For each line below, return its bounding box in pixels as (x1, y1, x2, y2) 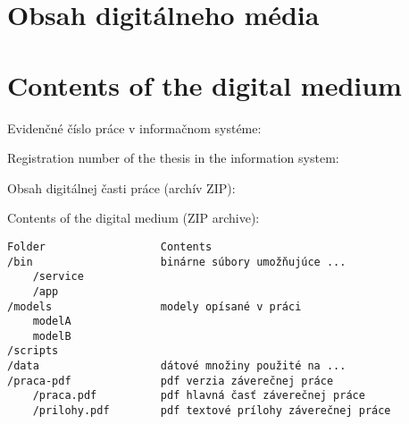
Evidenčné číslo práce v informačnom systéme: (7, 118, 262, 137)
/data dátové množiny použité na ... (7, 360, 346, 373)
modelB (32, 329, 71, 343)
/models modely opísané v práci (7, 300, 302, 313)
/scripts (7, 344, 59, 358)
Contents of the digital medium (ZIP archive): (7, 208, 260, 227)
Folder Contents (7, 240, 213, 253)
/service (32, 270, 84, 284)
